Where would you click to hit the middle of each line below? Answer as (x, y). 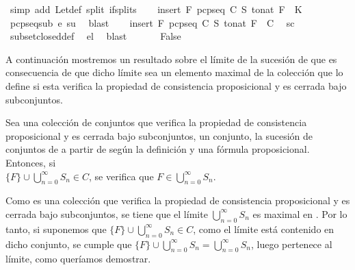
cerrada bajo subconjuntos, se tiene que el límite (107, 213)
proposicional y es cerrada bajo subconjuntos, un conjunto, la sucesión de (159, 135)
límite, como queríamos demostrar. (78, 259)
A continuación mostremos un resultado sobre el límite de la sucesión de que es (171, 59)
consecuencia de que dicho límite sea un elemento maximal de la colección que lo (174, 72)
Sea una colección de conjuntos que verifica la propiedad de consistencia (156, 122)
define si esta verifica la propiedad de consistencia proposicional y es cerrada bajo (176, 85)
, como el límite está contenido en (264, 229)
